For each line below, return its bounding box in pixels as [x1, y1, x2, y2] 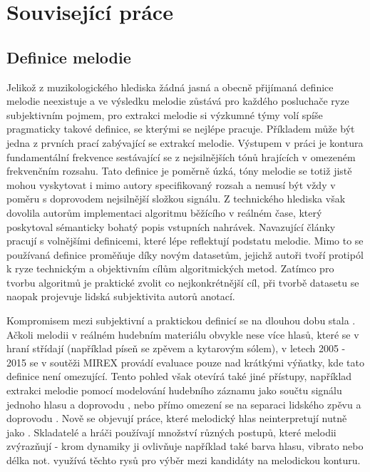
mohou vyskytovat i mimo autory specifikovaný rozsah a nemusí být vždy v [6, 177, 336, 192]
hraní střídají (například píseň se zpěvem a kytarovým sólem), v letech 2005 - [6, 341, 346, 356]
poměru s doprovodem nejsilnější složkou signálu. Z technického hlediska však [6, 191, 346, 206]
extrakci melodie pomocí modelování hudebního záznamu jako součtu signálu [6, 383, 342, 398]
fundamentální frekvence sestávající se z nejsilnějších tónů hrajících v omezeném [6, 149, 356, 164]
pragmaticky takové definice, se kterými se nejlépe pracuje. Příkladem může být [6, 121, 355, 136]
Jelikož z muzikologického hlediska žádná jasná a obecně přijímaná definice [6, 79, 334, 94]
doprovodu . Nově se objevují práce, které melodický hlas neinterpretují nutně [6, 411, 347, 426]
